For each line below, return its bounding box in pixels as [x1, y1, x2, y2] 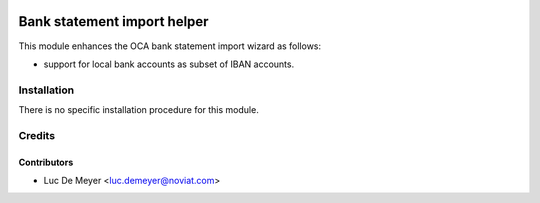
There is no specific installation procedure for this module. [18, 104, 259, 116]
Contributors [18, 156, 74, 168]
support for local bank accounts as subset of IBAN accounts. [43, 58, 295, 70]
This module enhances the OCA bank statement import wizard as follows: [18, 40, 322, 52]
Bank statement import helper [18, 13, 209, 30]
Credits [18, 128, 55, 142]
